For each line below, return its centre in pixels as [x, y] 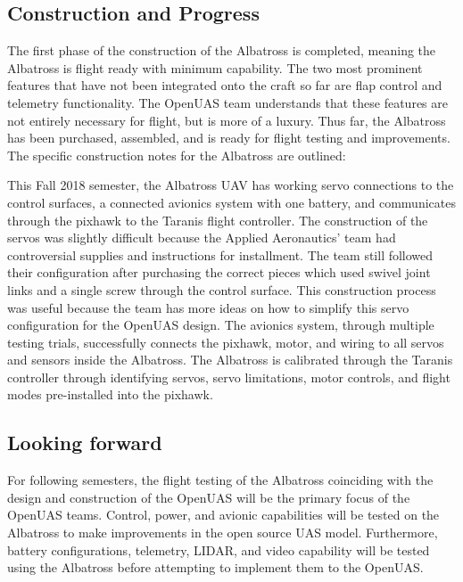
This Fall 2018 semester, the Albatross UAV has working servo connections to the [231, 185]
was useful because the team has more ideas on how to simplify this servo [208, 307]
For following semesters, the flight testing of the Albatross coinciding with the [220, 480]
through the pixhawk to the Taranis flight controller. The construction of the [218, 220]
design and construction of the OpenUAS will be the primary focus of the [209, 497]
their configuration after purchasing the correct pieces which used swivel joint [219, 272]
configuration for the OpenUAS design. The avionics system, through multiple [221, 325]
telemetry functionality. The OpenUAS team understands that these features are [227, 102]
